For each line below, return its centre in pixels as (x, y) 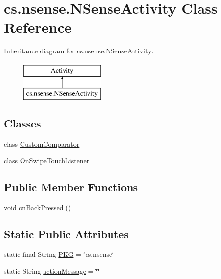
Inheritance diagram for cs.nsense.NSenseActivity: (79, 51)
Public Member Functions (71, 187)
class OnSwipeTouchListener (47, 160)
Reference (38, 27)
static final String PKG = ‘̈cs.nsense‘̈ (59, 254)
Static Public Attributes (66, 234)
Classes (22, 123)
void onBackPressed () (38, 207)
